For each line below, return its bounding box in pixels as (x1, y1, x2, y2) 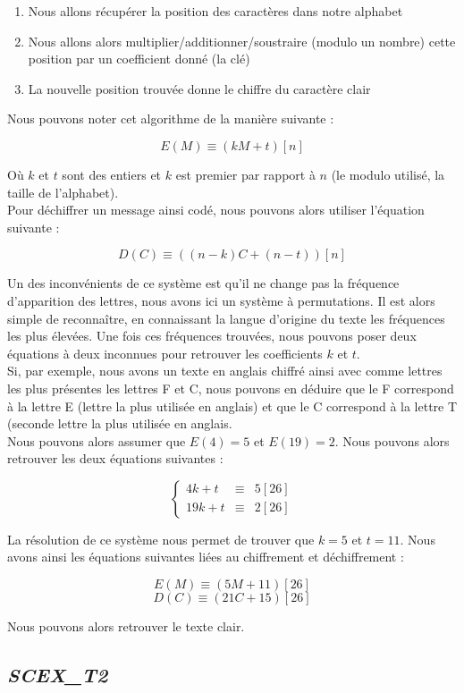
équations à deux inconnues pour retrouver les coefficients (7, 343, 323, 362)
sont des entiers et (62, 165, 162, 183)
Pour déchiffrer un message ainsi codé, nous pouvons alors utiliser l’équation (7, 200, 425, 219)
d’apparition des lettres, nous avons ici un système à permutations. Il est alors (7, 291, 435, 309)
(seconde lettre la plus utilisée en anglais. (7, 414, 232, 433)
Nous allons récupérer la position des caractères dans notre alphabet (28, 2, 403, 20)
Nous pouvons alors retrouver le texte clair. (7, 617, 245, 636)
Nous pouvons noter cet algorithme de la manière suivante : (7, 109, 334, 128)
